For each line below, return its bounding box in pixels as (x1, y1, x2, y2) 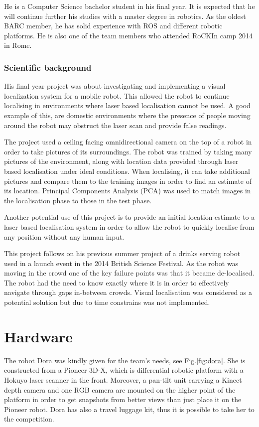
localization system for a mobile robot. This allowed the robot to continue (4, 90, 230, 101)
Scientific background (4, 61, 92, 73)
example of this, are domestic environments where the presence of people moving (4, 110, 251, 120)
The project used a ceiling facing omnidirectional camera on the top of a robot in (4, 137, 252, 147)
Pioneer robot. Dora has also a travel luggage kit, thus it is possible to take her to (4, 404, 255, 414)
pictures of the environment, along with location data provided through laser (4, 156, 239, 166)
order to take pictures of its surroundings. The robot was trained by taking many (4, 146, 252, 156)
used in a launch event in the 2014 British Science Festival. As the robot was (4, 258, 239, 268)
